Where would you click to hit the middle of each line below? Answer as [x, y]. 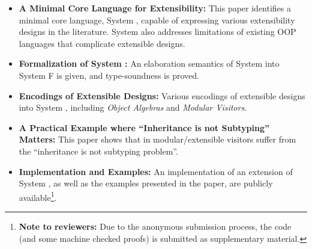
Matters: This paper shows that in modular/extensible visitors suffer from [157, 139]
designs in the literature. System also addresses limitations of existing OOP [157, 32]
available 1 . [38, 196]
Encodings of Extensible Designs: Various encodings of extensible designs [162, 95]
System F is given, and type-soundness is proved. [109, 75]
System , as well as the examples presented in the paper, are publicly [146, 183]
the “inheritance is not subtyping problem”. [98, 151]
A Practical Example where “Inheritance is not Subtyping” [144, 127]
